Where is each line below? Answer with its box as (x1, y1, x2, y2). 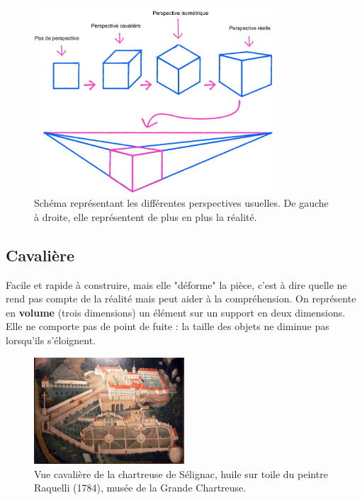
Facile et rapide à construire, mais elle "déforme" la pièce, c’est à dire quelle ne (6, 277, 347, 292)
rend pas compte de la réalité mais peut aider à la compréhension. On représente (6, 291, 356, 306)
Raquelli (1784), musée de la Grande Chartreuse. (34, 480, 247, 495)
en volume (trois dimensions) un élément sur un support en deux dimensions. (6, 305, 346, 319)
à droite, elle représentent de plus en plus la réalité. (34, 209, 257, 224)
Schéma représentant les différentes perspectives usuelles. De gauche (34, 195, 329, 210)
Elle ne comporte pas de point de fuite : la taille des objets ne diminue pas (6, 319, 329, 334)
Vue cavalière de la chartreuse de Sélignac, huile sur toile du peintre (34, 466, 328, 481)
